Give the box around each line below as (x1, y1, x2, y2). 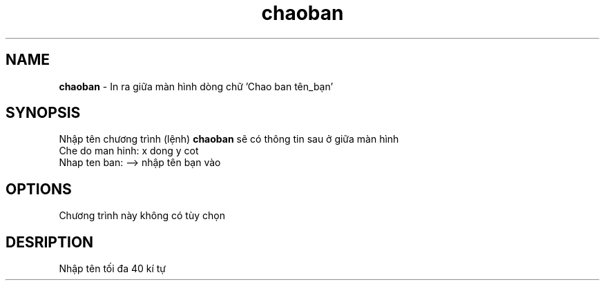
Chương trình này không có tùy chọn (59, 210, 225, 222)
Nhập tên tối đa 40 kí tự (59, 263, 166, 275)
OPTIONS (6, 180, 72, 198)
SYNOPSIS (6, 104, 81, 122)
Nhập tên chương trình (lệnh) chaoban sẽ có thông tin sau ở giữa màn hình (59, 133, 399, 145)
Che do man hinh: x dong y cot (59, 145, 199, 157)
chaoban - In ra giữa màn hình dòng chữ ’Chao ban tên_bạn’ (59, 80, 334, 92)
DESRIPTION (6, 233, 94, 251)
